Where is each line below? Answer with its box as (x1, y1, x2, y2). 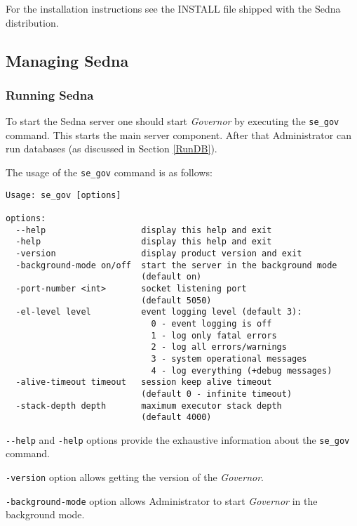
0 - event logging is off (151, 318, 272, 329)
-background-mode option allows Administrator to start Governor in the (6, 493, 318, 508)
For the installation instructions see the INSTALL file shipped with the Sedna (6, 1, 341, 15)
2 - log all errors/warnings (151, 342, 287, 353)
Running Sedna (6, 86, 94, 103)
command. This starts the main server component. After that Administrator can (6, 127, 351, 142)
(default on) (141, 272, 202, 282)
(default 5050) (141, 295, 212, 305)
